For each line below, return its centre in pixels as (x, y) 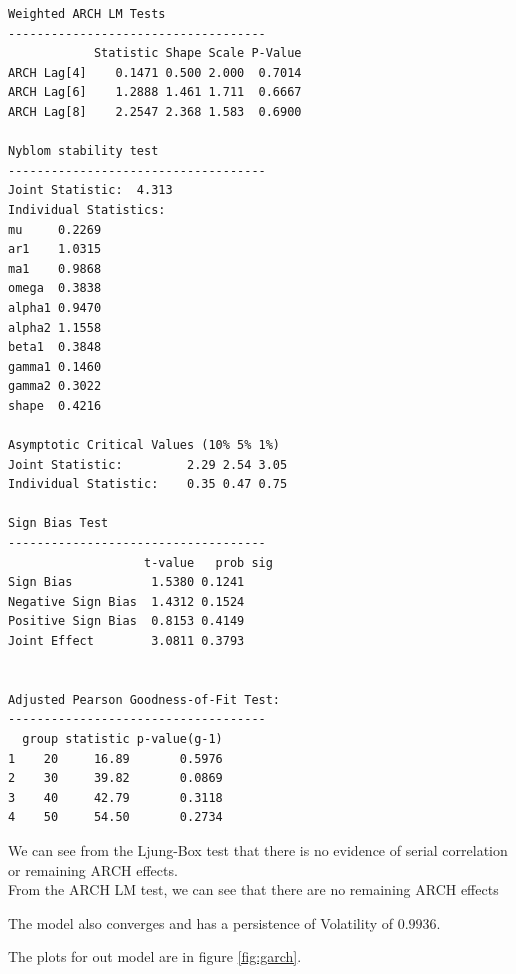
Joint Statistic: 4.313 (90, 190)
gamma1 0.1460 (55, 366)
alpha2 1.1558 (55, 327)
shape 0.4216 (55, 405)
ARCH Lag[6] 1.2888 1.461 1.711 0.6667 (155, 92)
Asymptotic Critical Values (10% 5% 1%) (144, 445)
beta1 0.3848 (55, 347)
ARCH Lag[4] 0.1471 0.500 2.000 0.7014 (155, 72)
